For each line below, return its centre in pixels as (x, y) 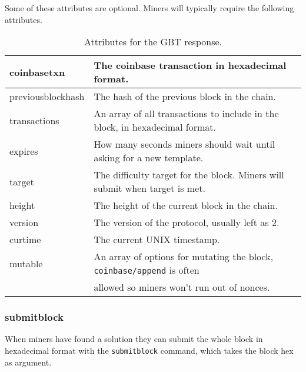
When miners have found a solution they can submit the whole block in (134, 339)
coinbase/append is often (147, 270)
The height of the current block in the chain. (186, 205)
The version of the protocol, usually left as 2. (187, 222)
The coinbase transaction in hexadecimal (190, 65)
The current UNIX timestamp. (157, 240)
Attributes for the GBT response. (153, 42)
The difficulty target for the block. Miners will (189, 175)
